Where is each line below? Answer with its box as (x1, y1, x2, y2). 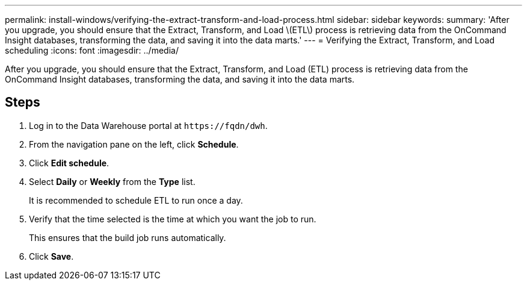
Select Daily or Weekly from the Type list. (29, 176, 196, 187)
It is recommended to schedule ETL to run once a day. (29, 195, 243, 205)
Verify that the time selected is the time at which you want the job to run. (29, 213, 316, 224)
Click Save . (29, 251, 74, 262)
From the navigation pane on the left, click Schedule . (29, 139, 239, 149)
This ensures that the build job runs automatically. (29, 232, 226, 243)
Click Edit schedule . (29, 157, 109, 168)
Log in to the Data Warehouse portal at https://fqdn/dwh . (29, 120, 268, 131)
